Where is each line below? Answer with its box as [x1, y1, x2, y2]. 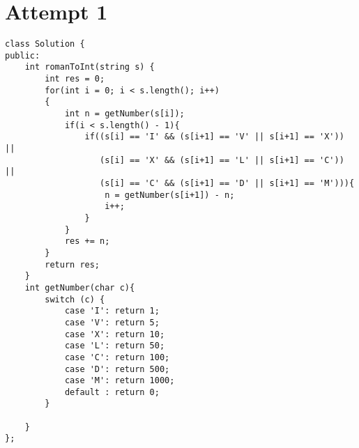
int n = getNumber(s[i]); [64, 109, 185, 119]
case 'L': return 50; [64, 341, 165, 351]
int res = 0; [45, 74, 105, 84]
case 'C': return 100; [64, 352, 170, 362]
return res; [45, 259, 100, 270]
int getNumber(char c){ [24, 282, 135, 293]
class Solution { [5, 39, 85, 49]
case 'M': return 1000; [64, 376, 175, 386]
